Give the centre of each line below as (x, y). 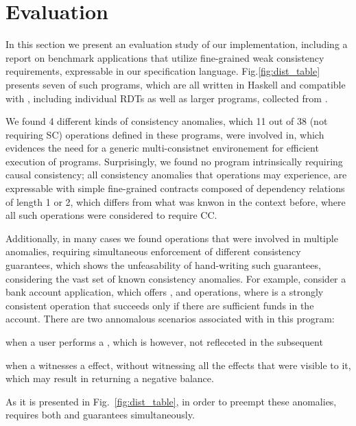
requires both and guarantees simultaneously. (100, 415)
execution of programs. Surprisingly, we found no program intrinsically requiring (174, 161)
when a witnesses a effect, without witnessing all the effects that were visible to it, (178, 365)
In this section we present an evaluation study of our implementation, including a (177, 44)
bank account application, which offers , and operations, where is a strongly (165, 292)
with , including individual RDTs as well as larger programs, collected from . (167, 98)
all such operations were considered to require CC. (111, 215)
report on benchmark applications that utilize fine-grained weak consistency (165, 57)
